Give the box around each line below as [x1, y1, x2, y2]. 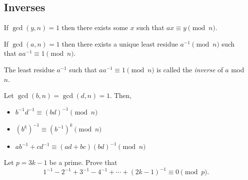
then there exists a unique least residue [62, 38, 178, 49]
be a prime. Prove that [49, 157, 117, 167]
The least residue [4, 64, 55, 74]
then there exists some [62, 22, 128, 33]
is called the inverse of [156, 64, 223, 74]
